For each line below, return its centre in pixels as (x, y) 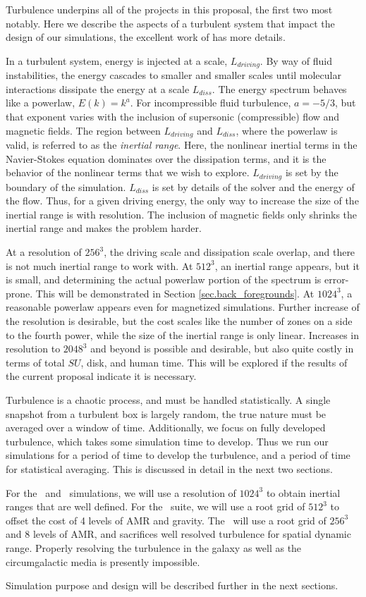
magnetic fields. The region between (83, 130)
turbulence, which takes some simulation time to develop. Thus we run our (167, 441)
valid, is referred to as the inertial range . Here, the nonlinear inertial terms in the (182, 145)
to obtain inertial (303, 492)
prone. (19, 293)
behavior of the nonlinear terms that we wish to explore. (128, 172)
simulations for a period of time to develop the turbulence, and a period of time (178, 455)
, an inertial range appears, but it (287, 265)
